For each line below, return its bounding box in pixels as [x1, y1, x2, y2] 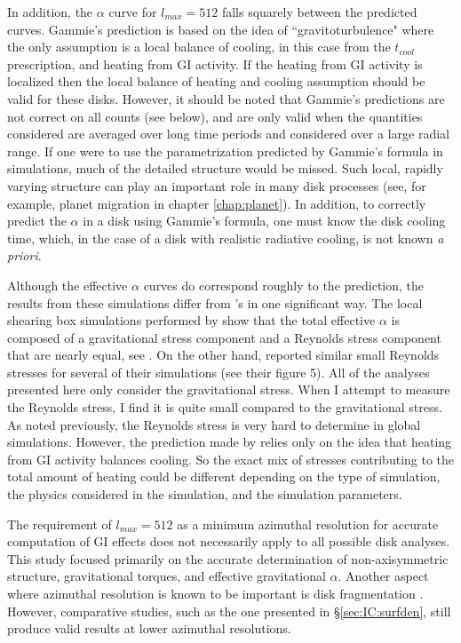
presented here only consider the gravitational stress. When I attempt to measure [7, 380, 450, 399]
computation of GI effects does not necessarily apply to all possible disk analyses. [7, 532, 450, 551]
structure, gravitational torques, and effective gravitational [7, 567, 326, 585]
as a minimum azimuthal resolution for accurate [177, 514, 439, 533]
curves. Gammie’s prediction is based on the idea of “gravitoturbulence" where [7, 20, 434, 38]
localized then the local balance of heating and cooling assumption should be [7, 72, 425, 91]
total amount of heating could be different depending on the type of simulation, [7, 467, 441, 486]
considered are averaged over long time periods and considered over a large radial [7, 124, 449, 143]
